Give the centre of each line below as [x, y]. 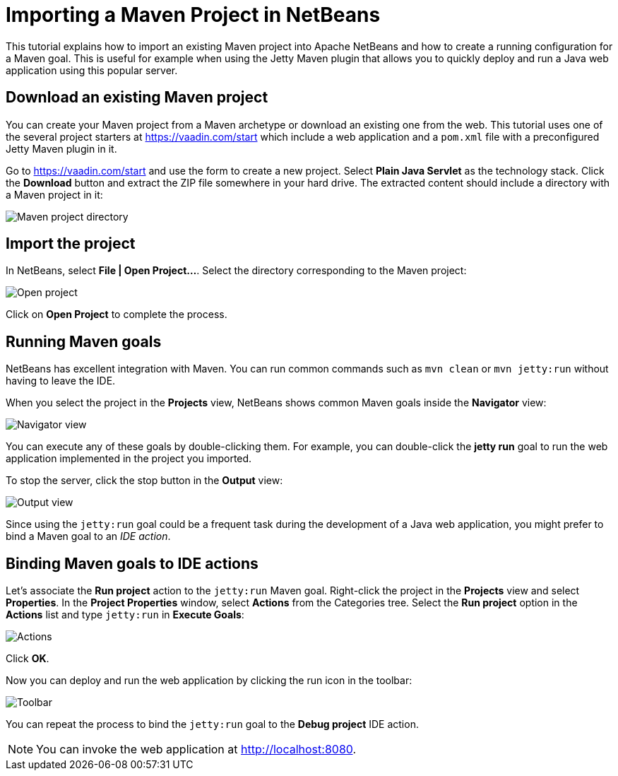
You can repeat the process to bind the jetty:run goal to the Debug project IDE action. [212, 724]
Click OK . [28, 659]
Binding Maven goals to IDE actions [132, 563]
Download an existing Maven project [137, 98]
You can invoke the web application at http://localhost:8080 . [196, 749]
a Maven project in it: [54, 194]
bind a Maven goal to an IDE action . [88, 536]
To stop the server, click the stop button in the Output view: [144, 481]
